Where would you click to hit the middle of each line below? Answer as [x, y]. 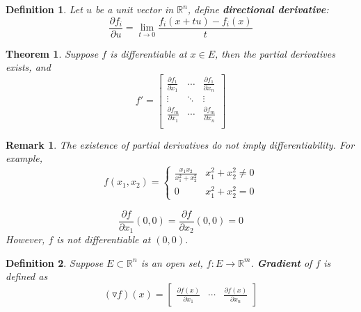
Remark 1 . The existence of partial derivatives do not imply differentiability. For [180, 144]
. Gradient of [281, 262]
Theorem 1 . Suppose [52, 53]
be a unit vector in [134, 9]
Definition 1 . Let [44, 9]
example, [24, 158]
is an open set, [172, 262]
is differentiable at [149, 53]
